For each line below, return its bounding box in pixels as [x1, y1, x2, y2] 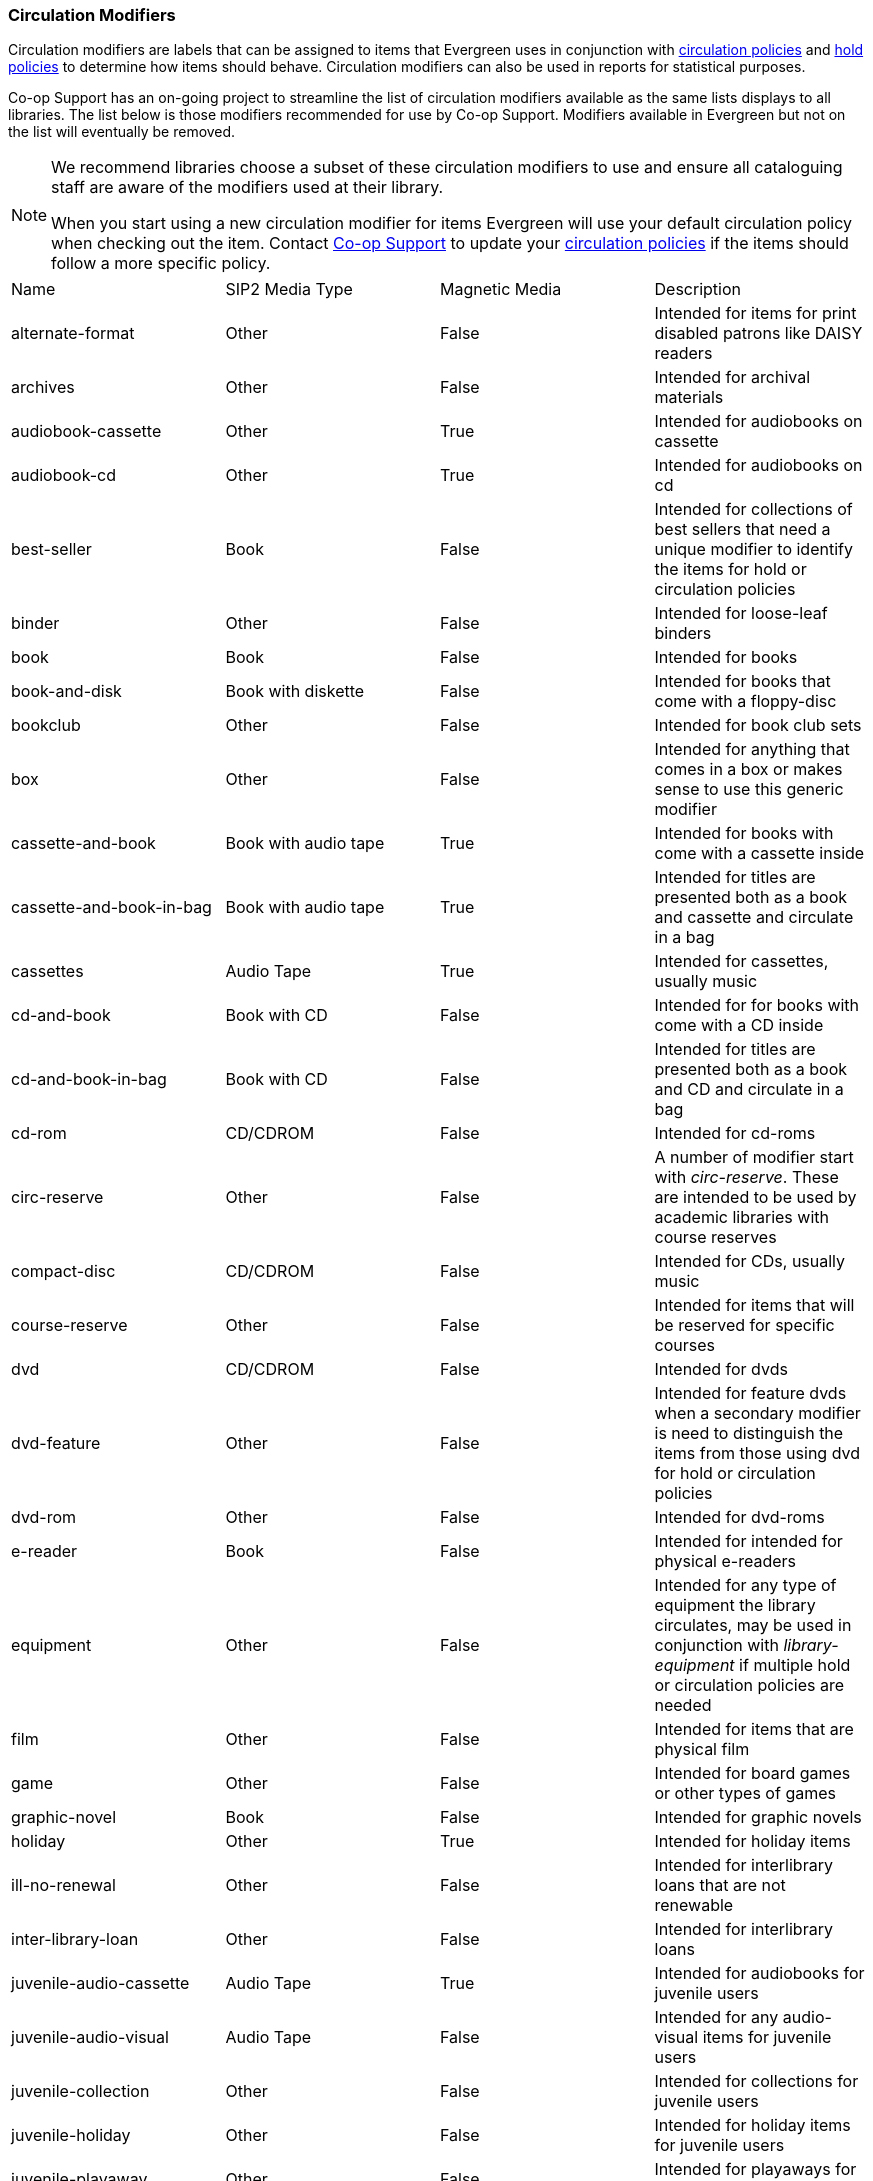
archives [11, 377, 75, 398]
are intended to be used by [654, 1187, 857, 1208]
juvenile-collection [11, 2081, 150, 2102]
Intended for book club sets [654, 715, 862, 736]
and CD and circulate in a [654, 1079, 844, 1100]
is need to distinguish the [654, 1423, 844, 1444]
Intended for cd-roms [654, 1123, 816, 1144]
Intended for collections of [654, 499, 853, 520]
